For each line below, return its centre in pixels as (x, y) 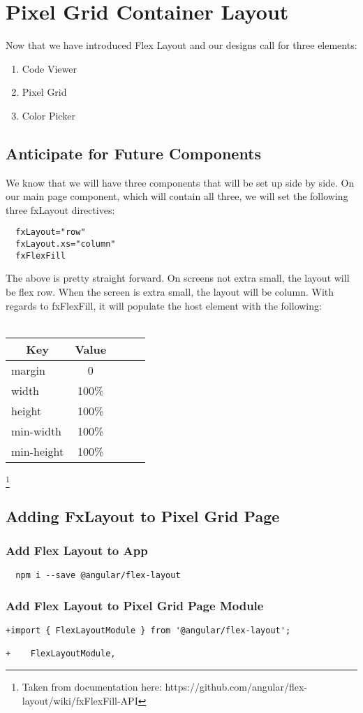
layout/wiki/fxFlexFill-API (80, 700)
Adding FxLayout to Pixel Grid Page (143, 516)
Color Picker (49, 115)
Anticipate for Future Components (134, 153)
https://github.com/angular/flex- (236, 686)
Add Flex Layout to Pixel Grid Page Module (135, 605)
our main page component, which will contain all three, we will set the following (177, 196)
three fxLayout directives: (60, 209)
